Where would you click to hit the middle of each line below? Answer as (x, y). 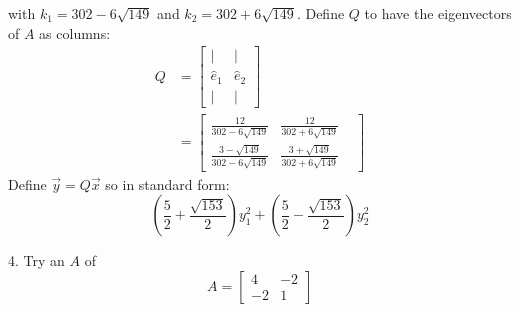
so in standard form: (167, 183)
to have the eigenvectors (438, 13)
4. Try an (36, 260)
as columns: (75, 32)
